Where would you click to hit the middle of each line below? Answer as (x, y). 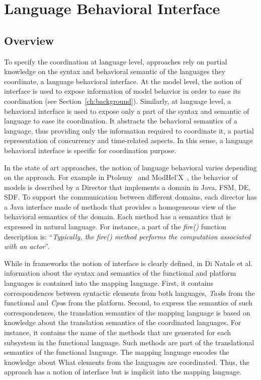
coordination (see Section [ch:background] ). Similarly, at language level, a (118, 101)
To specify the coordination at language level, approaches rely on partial (116, 61)
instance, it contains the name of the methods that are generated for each (118, 332)
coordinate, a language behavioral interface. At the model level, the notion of (123, 81)
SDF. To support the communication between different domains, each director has (130, 197)
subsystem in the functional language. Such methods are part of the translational (129, 342)
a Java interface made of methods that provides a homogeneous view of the (120, 206)
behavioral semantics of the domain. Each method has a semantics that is (117, 216)
